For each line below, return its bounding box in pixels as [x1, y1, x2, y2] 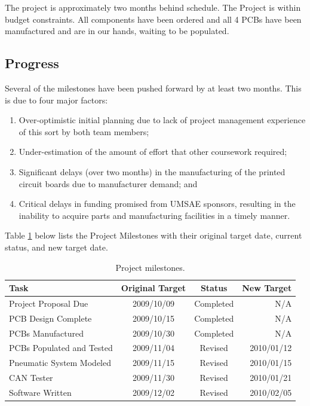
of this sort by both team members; [19, 125, 149, 138]
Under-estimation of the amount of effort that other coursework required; [19, 145, 287, 158]
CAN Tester [9, 371, 53, 384]
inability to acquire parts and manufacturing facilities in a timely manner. [19, 209, 290, 221]
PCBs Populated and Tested [9, 341, 113, 354]
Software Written [9, 386, 72, 399]
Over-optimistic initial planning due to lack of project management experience [19, 114, 306, 126]
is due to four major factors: [5, 93, 108, 106]
